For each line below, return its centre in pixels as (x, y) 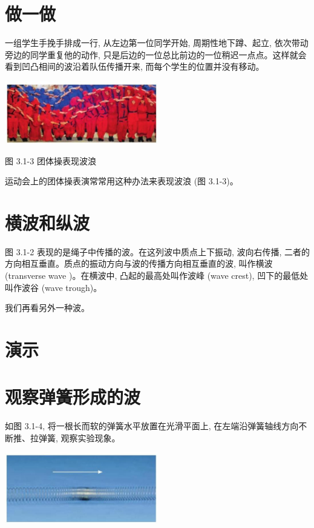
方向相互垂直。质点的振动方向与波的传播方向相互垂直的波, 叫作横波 (139, 263)
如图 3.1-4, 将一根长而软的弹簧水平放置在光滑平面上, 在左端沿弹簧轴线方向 (152, 426)
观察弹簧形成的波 (73, 397)
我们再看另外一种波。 (47, 308)
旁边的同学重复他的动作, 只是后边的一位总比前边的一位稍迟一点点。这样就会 (156, 54)
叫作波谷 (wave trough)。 (54, 287)
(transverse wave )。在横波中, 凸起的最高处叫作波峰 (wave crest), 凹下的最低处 (157, 276)
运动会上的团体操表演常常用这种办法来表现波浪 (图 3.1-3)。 (122, 181)
